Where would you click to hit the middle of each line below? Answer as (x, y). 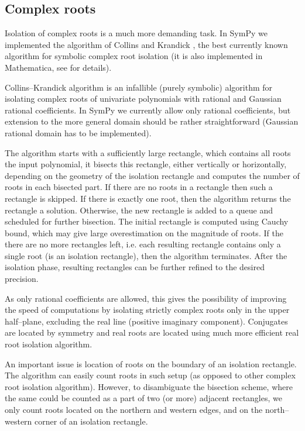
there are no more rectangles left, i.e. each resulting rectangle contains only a (143, 244)
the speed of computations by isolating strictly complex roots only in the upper (147, 310)
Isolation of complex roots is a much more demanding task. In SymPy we (136, 33)
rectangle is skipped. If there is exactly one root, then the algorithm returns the (148, 198)
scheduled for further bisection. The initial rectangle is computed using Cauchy (147, 221)
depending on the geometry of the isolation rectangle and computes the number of (152, 175)
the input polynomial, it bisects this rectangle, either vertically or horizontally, (146, 164)
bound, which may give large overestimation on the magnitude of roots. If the (144, 232)
